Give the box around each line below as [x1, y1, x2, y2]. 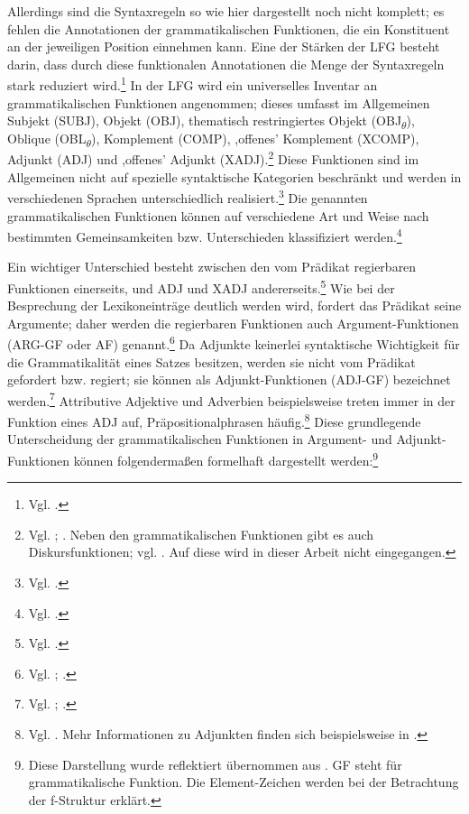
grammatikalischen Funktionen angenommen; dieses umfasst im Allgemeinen [7, 93, 430, 112]
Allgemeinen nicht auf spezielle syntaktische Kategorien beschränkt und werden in [7, 167, 462, 186]
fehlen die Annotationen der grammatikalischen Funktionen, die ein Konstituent [7, 19, 450, 38]
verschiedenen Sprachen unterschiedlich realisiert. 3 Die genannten [7, 186, 368, 207]
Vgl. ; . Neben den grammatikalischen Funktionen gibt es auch [28, 524, 374, 543]
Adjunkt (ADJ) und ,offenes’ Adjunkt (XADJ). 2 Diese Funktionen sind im [7, 147, 419, 169]
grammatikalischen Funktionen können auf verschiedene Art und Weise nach [7, 206, 429, 225]
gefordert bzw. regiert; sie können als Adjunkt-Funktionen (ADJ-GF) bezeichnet [7, 370, 451, 389]
